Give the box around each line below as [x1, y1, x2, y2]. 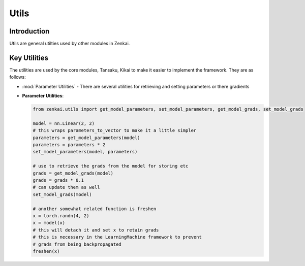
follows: [9, 74, 26, 80]
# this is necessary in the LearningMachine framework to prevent [33, 234, 202, 240]
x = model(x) [33, 220, 66, 226]
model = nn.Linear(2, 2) [33, 120, 95, 126]
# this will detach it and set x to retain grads [33, 227, 159, 233]
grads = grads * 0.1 [33, 178, 84, 183]
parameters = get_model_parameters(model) [33, 135, 140, 141]
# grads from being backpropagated [33, 241, 121, 247]
